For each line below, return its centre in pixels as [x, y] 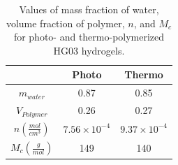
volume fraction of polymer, [65, 23]
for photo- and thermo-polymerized [89, 37]
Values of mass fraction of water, [89, 9]
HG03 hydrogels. [89, 50]
